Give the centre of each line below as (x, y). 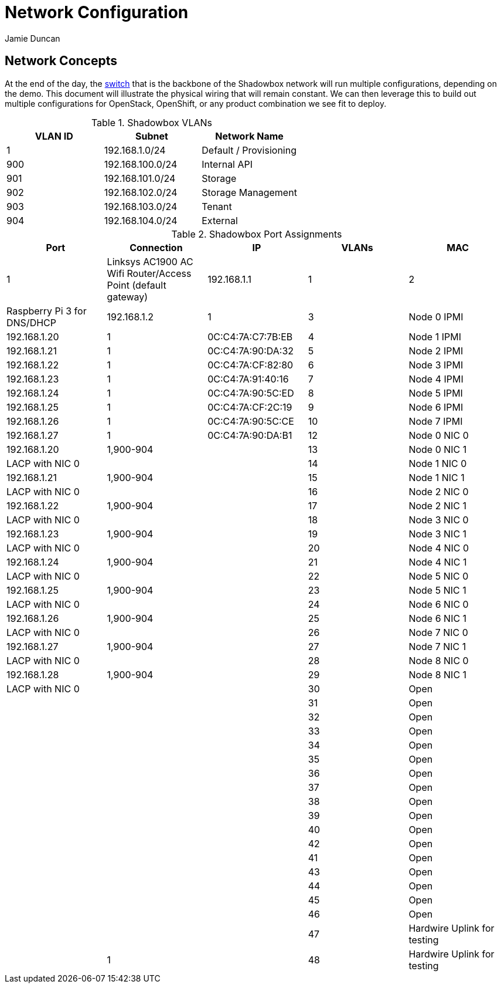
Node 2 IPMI (436, 351)
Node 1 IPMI (435, 336)
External (220, 220)
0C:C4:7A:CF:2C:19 (250, 407)
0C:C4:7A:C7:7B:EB (250, 336)
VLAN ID (54, 136)
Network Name (249, 136)
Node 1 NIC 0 (438, 463)
